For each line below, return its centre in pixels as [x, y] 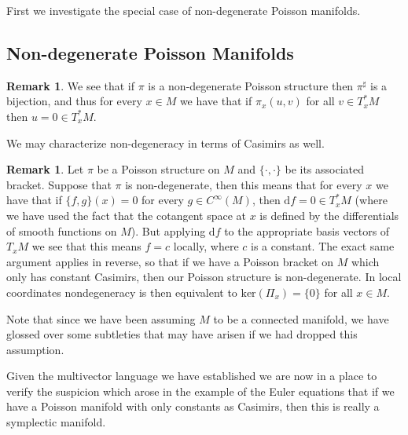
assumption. [35, 349]
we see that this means [86, 246]
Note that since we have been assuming [101, 318]
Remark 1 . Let [45, 169]
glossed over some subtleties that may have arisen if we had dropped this [182, 334]
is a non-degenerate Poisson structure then [251, 85]
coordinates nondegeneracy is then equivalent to [122, 292]
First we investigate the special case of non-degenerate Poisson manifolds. [184, 10]
